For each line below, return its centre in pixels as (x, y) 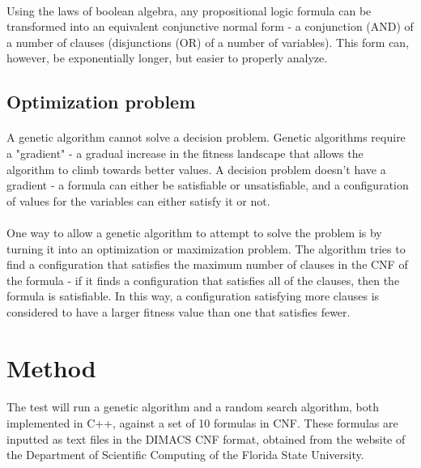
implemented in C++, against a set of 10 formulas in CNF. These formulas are (202, 423)
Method (51, 367)
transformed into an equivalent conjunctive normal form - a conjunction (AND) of (210, 26)
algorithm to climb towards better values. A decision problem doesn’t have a (196, 169)
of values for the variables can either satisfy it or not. (138, 200)
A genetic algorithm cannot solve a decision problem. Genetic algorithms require (206, 137)
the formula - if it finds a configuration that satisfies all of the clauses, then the (203, 280)
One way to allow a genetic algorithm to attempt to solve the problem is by (194, 232)
